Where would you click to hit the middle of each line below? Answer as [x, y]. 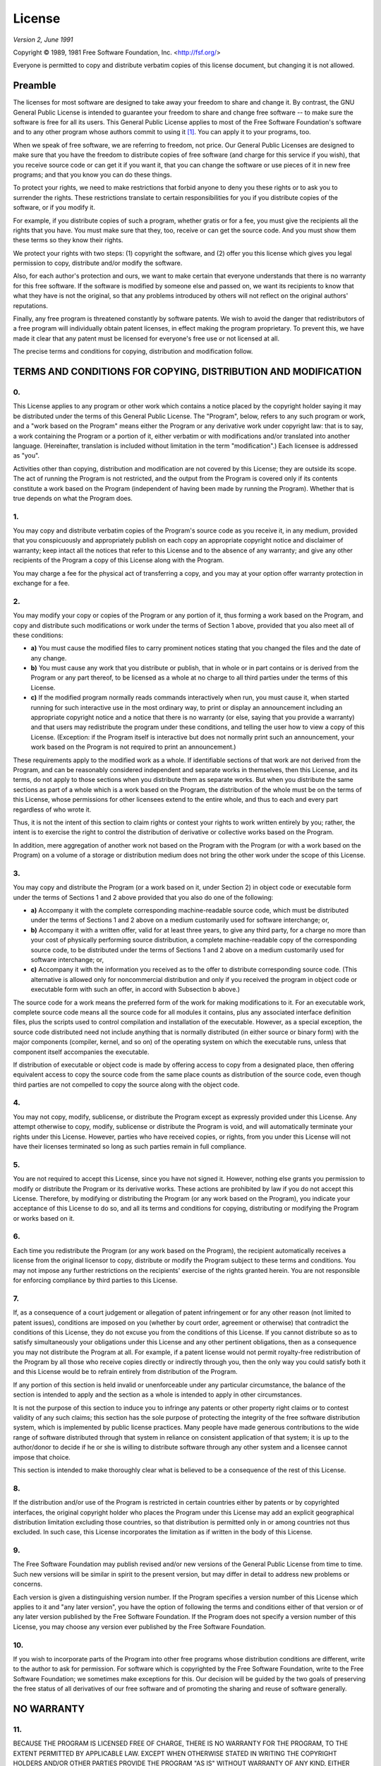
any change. [49, 658]
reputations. [31, 306]
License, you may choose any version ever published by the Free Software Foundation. [139, 1626]
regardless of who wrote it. [52, 810]
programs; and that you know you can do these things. [92, 174]
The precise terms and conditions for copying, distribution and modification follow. [133, 351]
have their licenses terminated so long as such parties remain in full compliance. [130, 1146]
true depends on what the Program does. [73, 498]
